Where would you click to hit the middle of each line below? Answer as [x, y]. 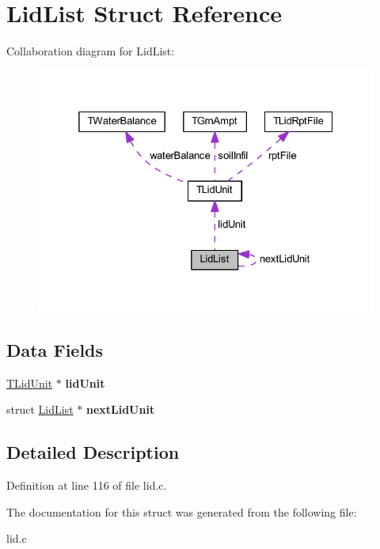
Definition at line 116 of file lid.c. [87, 485]
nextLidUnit [120, 409]
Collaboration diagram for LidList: [91, 51]
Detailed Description [93, 452]
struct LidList [40, 409]
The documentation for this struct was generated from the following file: [182, 511]
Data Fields [55, 349]
